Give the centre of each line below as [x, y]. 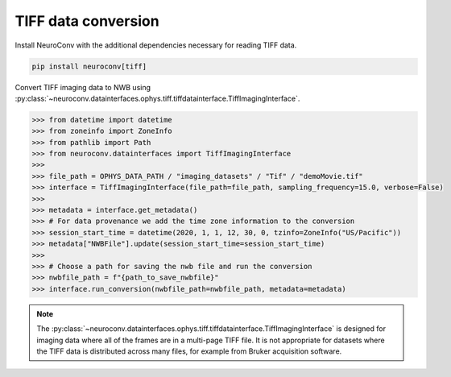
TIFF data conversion [87, 21]
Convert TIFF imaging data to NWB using [83, 87]
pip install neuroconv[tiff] [89, 66]
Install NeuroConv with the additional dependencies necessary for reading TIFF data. [156, 45]
